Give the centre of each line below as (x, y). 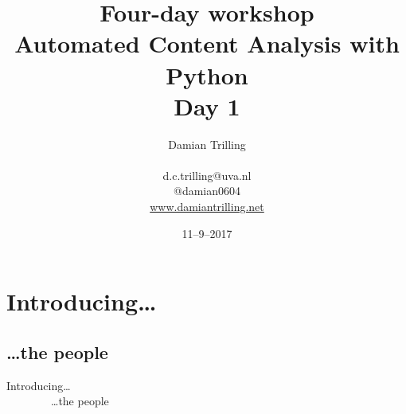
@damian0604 (207, 191)
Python (207, 74)
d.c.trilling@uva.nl (207, 175)
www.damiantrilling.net (207, 207)
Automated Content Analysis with (207, 43)
